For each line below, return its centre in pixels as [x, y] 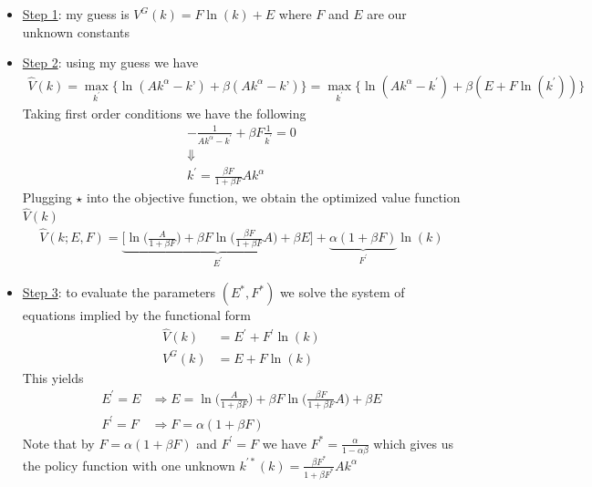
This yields [53, 377]
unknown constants [76, 31]
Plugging [47, 197]
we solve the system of [342, 292]
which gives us [414, 443]
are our [387, 14]
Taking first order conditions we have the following [164, 113]
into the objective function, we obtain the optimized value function [274, 197]
